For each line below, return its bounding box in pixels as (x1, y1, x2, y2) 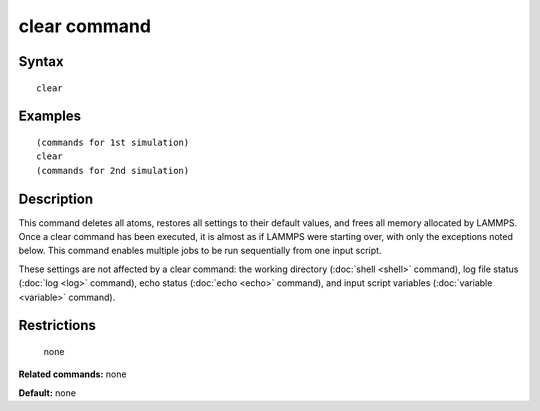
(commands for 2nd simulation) (36, 165, 190, 176)
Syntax (18, 53, 64, 70)
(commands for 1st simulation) (36, 136, 190, 148)
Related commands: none (18, 368, 127, 380)
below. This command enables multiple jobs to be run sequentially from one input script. (18, 245, 382, 257)
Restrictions (18, 317, 97, 334)
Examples (18, 108, 82, 125)
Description (18, 190, 94, 207)
